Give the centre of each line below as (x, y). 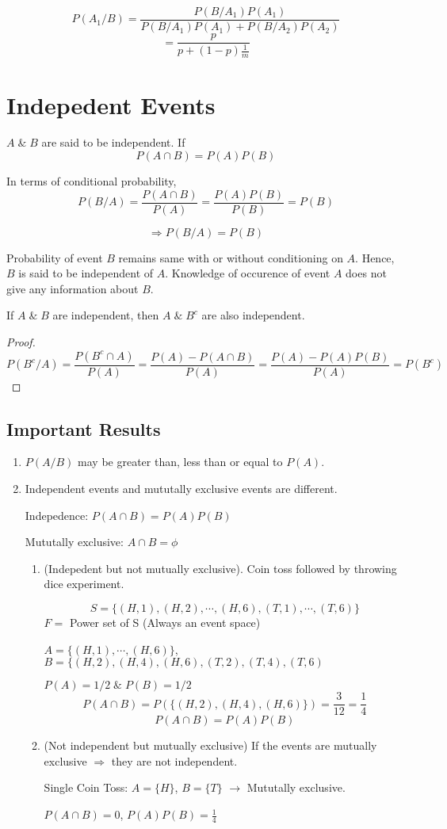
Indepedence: (57, 515)
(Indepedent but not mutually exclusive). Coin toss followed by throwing (220, 568)
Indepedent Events (111, 104)
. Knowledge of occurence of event (248, 273)
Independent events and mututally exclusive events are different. (181, 489)
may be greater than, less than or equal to (180, 462)
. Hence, (375, 257)
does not (366, 273)
